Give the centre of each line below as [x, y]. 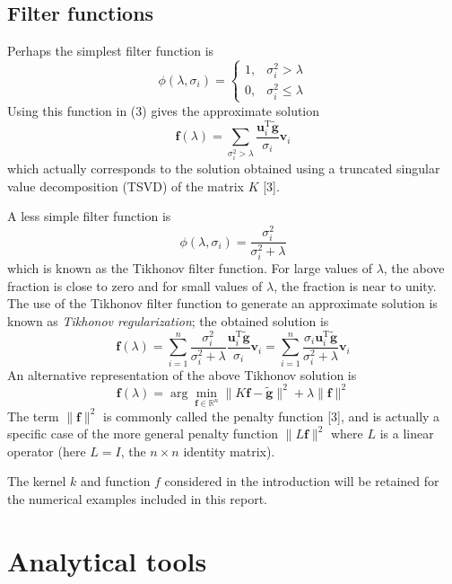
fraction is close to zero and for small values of [135, 285]
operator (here [47, 451]
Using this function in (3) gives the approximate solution [164, 110]
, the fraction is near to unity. [355, 285]
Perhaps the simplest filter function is [111, 51]
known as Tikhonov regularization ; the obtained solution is [168, 321]
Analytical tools [107, 560]
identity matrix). [229, 451]
